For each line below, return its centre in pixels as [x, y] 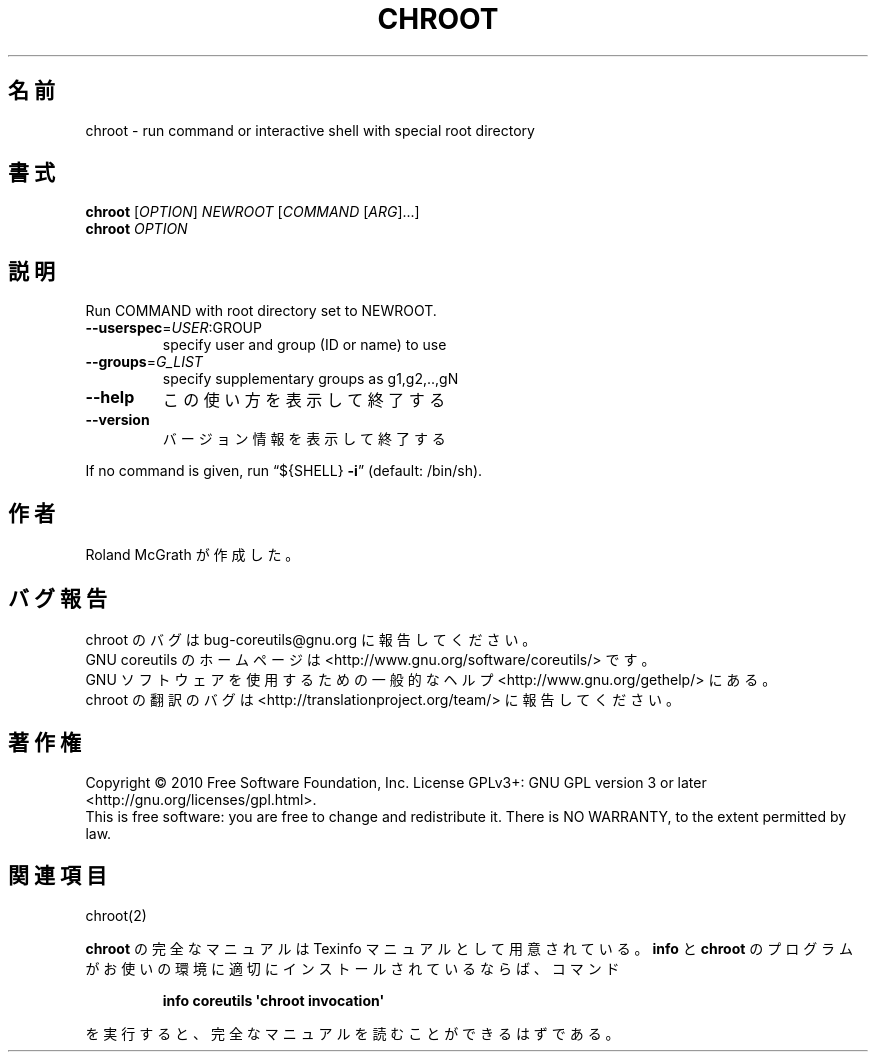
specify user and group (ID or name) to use [304, 345]
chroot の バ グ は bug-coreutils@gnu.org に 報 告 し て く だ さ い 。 [311, 639]
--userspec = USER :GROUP [173, 328]
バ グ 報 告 [57, 598]
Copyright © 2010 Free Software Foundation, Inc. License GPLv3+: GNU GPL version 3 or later [396, 782]
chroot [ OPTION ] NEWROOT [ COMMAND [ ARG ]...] [252, 212]
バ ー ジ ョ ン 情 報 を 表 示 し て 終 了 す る [304, 439]
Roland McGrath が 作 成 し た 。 [192, 555]
